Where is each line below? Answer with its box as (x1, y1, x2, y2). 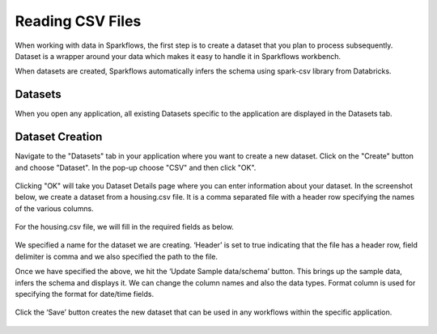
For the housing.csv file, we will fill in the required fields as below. (15, 222, 234, 232)
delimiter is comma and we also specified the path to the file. (15, 252, 218, 261)
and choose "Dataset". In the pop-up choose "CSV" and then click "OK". (15, 163, 257, 172)
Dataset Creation (15, 130, 103, 144)
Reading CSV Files (15, 12, 142, 30)
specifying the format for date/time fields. (15, 290, 154, 299)
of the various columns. (15, 203, 94, 214)
